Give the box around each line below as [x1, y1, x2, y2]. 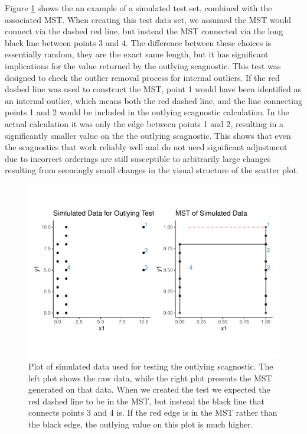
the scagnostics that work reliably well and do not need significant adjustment [5, 141, 288, 153]
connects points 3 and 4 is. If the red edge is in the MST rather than [28, 406, 277, 419]
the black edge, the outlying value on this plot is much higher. [28, 418, 253, 430]
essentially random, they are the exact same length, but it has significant [5, 48, 269, 60]
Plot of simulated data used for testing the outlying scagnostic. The [28, 360, 273, 373]
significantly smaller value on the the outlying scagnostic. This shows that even [5, 129, 291, 141]
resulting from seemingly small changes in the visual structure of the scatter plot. [5, 164, 299, 176]
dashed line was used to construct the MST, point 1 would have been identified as [5, 83, 302, 95]
